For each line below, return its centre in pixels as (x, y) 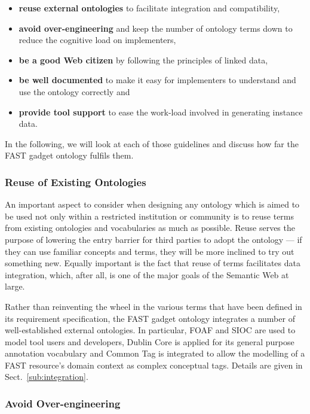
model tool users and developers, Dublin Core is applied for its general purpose (150, 341)
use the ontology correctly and (74, 91)
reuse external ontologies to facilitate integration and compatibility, (149, 8)
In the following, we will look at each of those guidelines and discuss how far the (152, 143)
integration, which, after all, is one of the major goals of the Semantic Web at (147, 274)
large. (15, 286)
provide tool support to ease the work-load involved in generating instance (161, 112)
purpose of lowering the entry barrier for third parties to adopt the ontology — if (154, 239)
